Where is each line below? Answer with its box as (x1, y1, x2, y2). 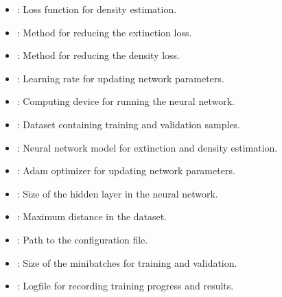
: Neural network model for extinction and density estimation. (16, 140, 278, 154)
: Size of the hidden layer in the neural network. (16, 186, 218, 200)
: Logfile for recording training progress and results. (16, 278, 234, 293)
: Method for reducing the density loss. (16, 48, 180, 62)
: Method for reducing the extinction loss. (16, 25, 192, 39)
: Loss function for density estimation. (16, 2, 177, 16)
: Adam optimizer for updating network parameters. (16, 163, 235, 178)
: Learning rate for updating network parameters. (16, 71, 224, 85)
